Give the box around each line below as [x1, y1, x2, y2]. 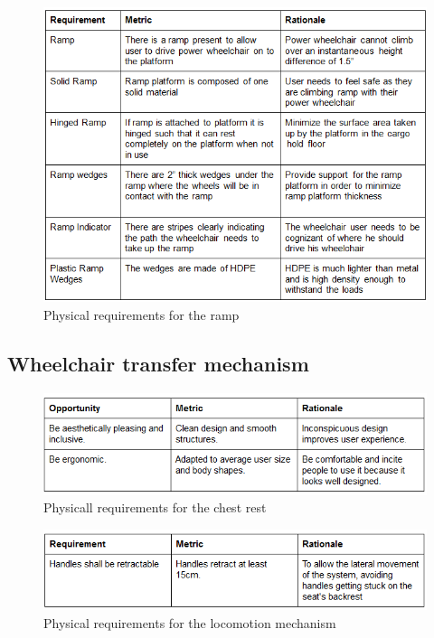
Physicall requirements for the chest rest [43, 498, 267, 517]
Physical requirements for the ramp [43, 305, 240, 324]
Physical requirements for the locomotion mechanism [43, 614, 336, 632]
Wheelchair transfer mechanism [7, 349, 309, 377]
